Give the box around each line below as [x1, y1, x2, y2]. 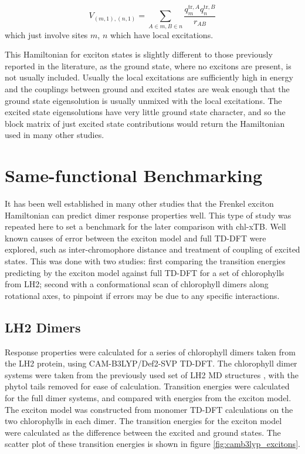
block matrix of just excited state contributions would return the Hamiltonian [5, 117, 285, 129]
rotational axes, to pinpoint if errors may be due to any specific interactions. [5, 289, 280, 301]
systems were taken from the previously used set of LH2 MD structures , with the [5, 368, 299, 381]
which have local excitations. [110, 28, 213, 41]
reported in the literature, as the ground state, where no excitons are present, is [5, 59, 292, 72]
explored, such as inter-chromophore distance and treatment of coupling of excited [5, 243, 300, 255]
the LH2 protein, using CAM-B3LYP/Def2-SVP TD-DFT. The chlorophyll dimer [5, 357, 297, 369]
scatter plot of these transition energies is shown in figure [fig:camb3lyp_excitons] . [5, 438, 300, 450]
